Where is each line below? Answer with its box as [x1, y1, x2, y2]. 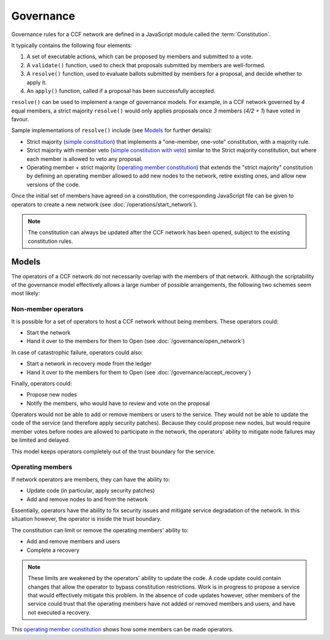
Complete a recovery [26, 546, 79, 554]
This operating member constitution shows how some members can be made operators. [11, 626, 234, 633]
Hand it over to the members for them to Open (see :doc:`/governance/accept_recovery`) [26, 368, 251, 376]
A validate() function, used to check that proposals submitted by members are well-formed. [26, 61, 266, 69]
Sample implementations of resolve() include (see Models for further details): [11, 127, 212, 134]
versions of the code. [26, 180, 81, 188]
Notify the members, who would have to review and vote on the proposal [26, 400, 210, 407]
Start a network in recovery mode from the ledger [26, 360, 152, 367]
